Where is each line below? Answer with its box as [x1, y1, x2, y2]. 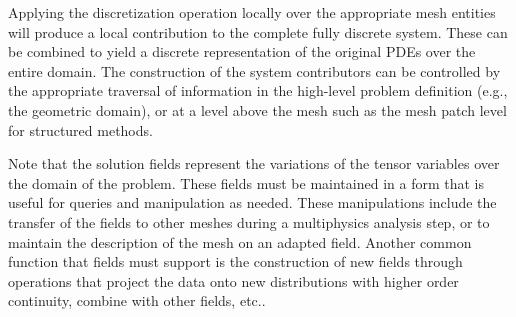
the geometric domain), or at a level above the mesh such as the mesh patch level [8, 99, 507, 120]
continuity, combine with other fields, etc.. [8, 290, 266, 311]
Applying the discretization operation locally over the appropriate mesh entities [8, 2, 496, 22]
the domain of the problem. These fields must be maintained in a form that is [8, 172, 484, 193]
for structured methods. [8, 119, 153, 140]
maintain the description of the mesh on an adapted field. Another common [8, 231, 472, 252]
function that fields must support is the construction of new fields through [8, 251, 463, 272]
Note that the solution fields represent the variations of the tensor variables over [8, 153, 500, 174]
